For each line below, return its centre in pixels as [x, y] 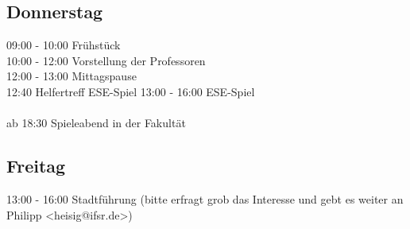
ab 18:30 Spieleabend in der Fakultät [96, 123]
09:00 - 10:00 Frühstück [64, 45]
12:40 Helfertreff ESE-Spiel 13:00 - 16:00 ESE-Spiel [131, 91]
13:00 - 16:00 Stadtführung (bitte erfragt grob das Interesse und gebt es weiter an [205, 198]
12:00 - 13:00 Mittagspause [72, 76]
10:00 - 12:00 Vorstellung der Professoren [106, 60]
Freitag [36, 166]
